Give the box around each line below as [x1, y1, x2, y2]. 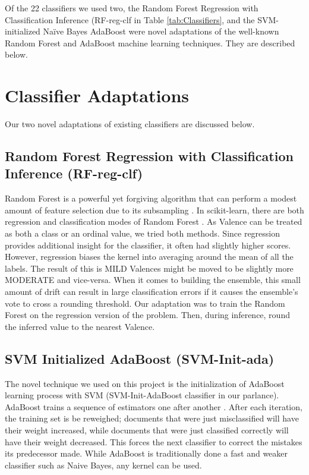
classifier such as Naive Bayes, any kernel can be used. [5, 458, 202, 471]
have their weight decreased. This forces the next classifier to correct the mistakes [5, 435, 302, 448]
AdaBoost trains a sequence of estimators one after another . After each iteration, [5, 400, 302, 413]
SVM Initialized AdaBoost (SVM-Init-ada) [5, 349, 275, 367]
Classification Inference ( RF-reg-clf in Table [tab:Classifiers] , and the [5, 13, 255, 26]
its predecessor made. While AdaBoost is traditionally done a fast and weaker [5, 447, 288, 460]
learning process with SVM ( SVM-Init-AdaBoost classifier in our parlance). [5, 389, 279, 401]
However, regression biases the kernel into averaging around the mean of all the [5, 250, 294, 263]
